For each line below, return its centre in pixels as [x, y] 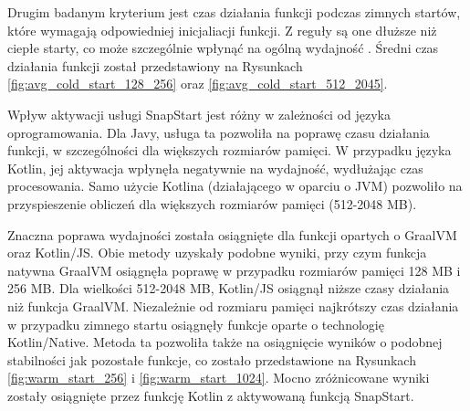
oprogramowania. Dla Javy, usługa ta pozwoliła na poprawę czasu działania [219, 132]
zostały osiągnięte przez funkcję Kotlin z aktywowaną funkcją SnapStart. [211, 395]
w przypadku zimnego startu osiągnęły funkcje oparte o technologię [196, 324]
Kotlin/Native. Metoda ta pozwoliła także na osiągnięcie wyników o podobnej [225, 342]
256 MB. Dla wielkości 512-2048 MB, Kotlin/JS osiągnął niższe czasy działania [229, 288]
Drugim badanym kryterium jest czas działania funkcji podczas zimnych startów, [234, 12]
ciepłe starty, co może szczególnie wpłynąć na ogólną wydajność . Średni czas [223, 48]
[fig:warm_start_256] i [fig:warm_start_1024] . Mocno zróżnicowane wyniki [219, 378]
